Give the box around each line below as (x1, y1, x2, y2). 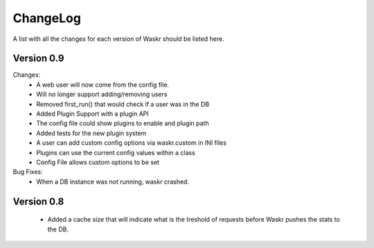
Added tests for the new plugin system (36, 129, 147, 137)
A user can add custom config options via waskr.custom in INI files (36, 139, 226, 147)
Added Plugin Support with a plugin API (36, 109, 149, 118)
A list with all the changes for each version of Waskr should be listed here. (12, 35, 224, 43)
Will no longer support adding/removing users (36, 90, 168, 98)
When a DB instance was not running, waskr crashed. (36, 177, 190, 186)
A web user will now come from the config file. (36, 80, 170, 89)
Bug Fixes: (12, 168, 43, 176)
